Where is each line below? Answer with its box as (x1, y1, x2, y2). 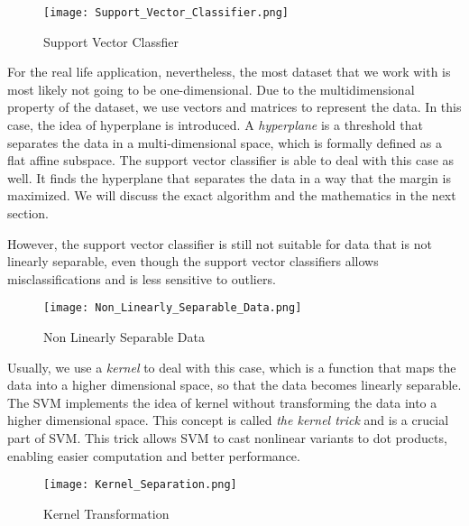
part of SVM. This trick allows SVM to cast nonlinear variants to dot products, (7, 429, 447, 447)
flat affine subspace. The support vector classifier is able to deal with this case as (7, 151, 455, 170)
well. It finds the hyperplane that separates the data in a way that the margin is (7, 168, 451, 187)
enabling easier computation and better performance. (7, 446, 300, 465)
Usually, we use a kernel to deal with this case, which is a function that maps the (7, 357, 456, 376)
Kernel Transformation (43, 503, 170, 522)
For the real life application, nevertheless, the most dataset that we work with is (7, 62, 451, 81)
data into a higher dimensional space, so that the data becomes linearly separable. (7, 375, 462, 394)
